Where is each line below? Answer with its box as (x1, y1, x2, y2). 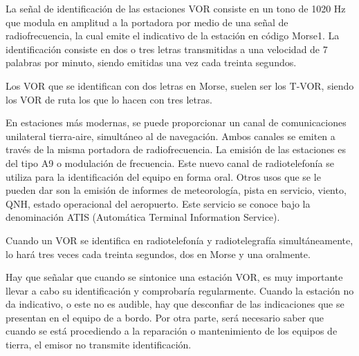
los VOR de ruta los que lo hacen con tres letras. (6, 92, 212, 106)
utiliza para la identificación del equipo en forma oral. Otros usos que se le (6, 169, 321, 184)
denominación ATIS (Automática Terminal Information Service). (6, 210, 280, 224)
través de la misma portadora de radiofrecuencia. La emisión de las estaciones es (6, 142, 347, 157)
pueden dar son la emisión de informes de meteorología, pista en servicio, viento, (6, 183, 347, 197)
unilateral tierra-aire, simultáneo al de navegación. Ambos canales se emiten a (6, 128, 335, 143)
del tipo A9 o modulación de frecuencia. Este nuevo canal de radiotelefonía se (6, 155, 334, 170)
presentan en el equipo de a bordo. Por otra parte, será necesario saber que (6, 310, 324, 324)
